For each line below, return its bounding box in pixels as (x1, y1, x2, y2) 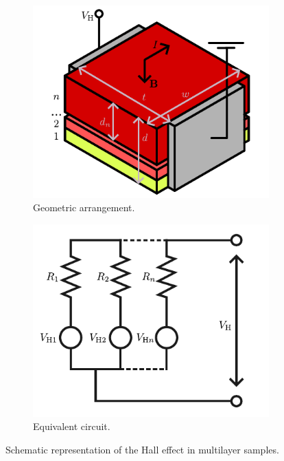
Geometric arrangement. (33, 200, 135, 215)
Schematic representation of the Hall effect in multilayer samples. (5, 442, 279, 456)
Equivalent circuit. (33, 419, 110, 433)
